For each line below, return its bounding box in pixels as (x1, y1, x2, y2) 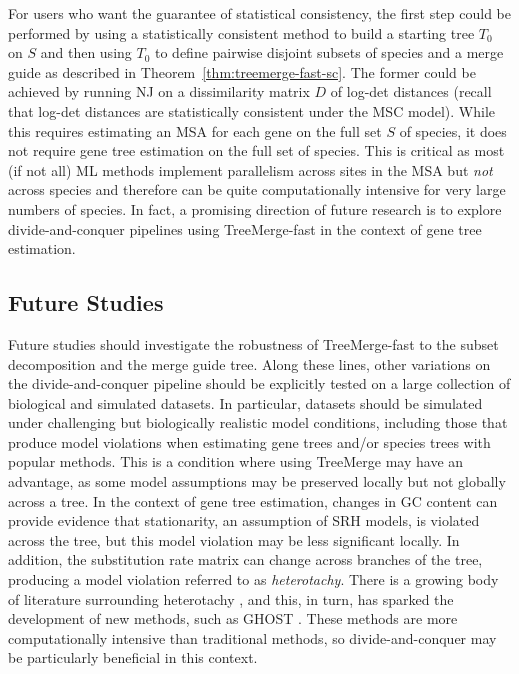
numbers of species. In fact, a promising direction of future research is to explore (8, 198, 502, 219)
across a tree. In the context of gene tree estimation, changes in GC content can (8, 490, 498, 511)
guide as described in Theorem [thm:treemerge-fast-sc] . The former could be (8, 61, 476, 82)
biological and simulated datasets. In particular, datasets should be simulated (8, 392, 483, 413)
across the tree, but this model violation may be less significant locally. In (8, 529, 460, 550)
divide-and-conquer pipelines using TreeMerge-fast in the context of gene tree (8, 218, 482, 239)
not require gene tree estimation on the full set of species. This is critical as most (8, 140, 505, 161)
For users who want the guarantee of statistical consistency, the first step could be (8, 3, 511, 23)
